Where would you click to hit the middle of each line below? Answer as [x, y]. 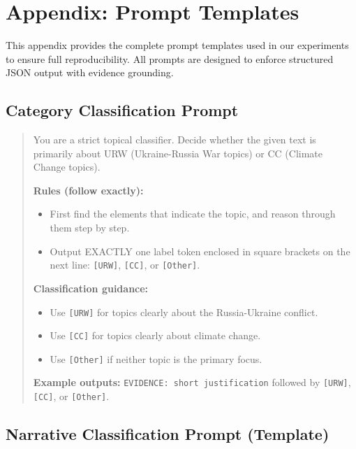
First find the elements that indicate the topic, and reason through [193, 214]
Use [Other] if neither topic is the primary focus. [156, 358]
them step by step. [90, 228]
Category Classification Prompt [122, 110]
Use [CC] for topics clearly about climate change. [155, 335]
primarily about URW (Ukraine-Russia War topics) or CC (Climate [178, 153]
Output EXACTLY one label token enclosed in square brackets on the [200, 251]
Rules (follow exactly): [88, 190]
